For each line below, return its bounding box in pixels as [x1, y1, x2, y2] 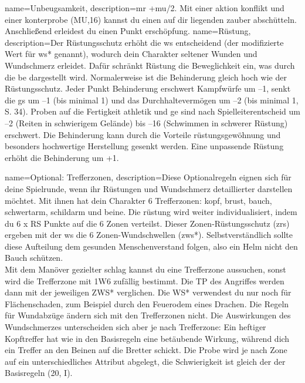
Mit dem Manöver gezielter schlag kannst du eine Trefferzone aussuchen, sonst [5, 263, 286, 276]
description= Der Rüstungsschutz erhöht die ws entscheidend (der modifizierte [5, 36, 284, 48]
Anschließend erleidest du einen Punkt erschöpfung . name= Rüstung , [5, 25, 251, 37]
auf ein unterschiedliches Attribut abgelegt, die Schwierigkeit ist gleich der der [5, 355, 286, 367]
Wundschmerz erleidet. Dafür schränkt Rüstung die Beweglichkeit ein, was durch [5, 59, 295, 71]
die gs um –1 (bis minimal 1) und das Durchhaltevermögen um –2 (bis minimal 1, [5, 93, 299, 106]
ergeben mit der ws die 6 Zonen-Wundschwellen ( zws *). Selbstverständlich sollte [5, 229, 293, 241]
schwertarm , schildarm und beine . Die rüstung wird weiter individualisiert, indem [5, 206, 297, 218]
